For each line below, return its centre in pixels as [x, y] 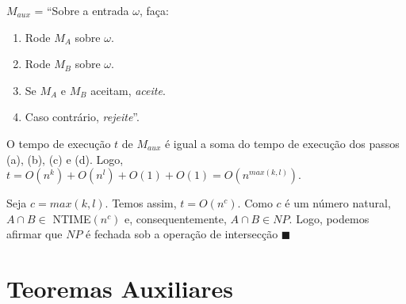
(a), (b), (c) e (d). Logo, [65, 159]
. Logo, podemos [329, 218]
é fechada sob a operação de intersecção [182, 234]
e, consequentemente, [176, 218]
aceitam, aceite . [128, 90]
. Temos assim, [141, 203]
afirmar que [34, 234]
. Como [255, 203]
